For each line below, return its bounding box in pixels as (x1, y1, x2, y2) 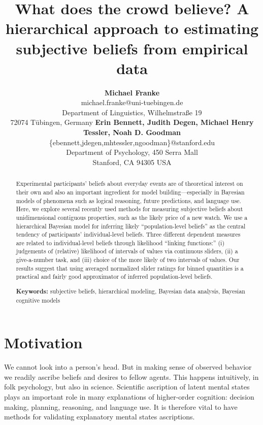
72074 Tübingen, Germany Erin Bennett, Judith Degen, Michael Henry (10, 117, 254, 127)
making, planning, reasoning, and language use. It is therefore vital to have (4, 401, 238, 412)
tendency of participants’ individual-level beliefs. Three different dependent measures (16, 230, 241, 239)
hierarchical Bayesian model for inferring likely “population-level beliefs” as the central (16, 221, 246, 230)
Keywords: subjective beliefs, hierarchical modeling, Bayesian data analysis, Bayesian (16, 287, 245, 296)
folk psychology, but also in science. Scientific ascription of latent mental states (4, 381, 250, 392)
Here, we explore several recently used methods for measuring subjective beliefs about (16, 205, 243, 213)
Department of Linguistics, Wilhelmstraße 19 (62, 107, 202, 117)
